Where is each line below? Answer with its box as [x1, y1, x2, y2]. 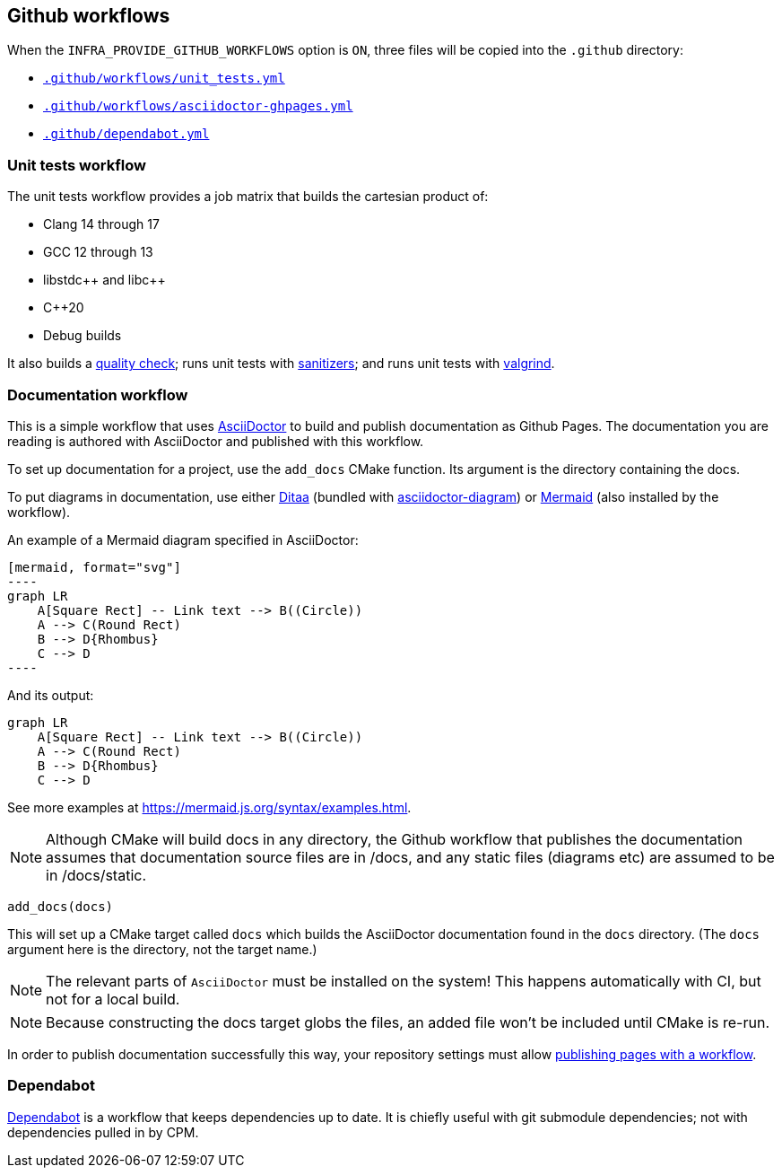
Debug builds [43, 328, 122, 344]
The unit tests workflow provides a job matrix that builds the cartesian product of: [7, 189, 489, 205]
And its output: [7, 687, 94, 703]
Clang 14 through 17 [43, 216, 160, 232]
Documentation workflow [7, 385, 188, 404]
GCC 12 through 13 [43, 244, 153, 260]
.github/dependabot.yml [43, 127, 210, 142]
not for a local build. [46, 989, 180, 1008]
